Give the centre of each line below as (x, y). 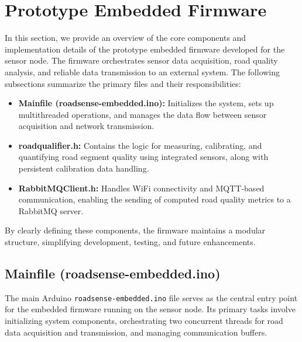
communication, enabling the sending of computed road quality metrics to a (155, 199)
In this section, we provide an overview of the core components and (126, 38)
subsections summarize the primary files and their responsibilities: (123, 83)
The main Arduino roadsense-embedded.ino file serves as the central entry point (151, 297)
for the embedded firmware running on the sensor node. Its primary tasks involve (150, 309)
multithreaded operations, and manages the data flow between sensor (143, 114)
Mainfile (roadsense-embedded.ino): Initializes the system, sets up (146, 103)
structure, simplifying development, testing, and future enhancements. (130, 242)
